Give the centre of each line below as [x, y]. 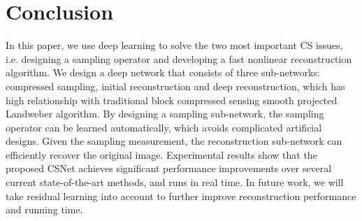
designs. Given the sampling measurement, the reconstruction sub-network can [174, 141]
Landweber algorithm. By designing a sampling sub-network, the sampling [165, 114]
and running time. [44, 209]
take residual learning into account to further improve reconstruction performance [181, 195]
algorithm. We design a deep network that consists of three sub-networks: [163, 72]
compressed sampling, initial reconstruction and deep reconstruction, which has [175, 86]
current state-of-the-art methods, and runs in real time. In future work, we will [175, 182]
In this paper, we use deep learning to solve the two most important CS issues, [174, 45]
